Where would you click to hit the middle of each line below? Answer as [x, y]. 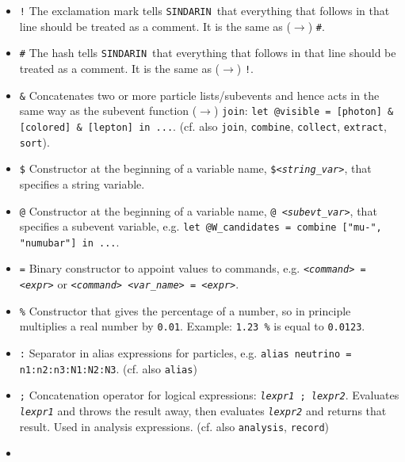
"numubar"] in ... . [69, 241]
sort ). [34, 141]
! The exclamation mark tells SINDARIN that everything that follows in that [204, 10]
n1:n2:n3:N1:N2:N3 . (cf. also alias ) [108, 368]
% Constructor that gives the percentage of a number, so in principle [185, 310]
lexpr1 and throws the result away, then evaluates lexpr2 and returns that [203, 411]
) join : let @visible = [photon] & [304, 111]
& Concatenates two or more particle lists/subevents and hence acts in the [199, 95]
